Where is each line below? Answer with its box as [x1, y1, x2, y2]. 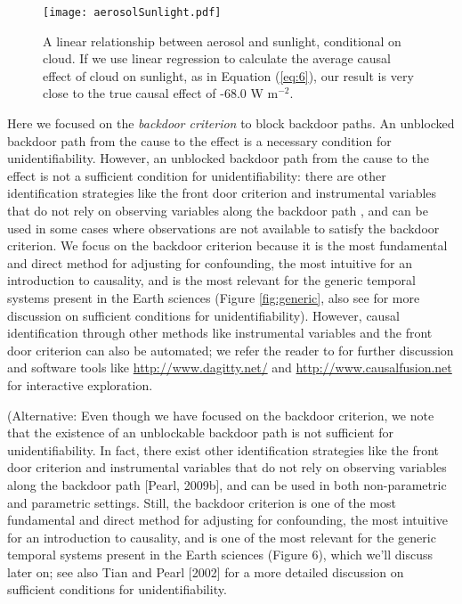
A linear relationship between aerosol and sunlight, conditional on [43, 31, 401, 50]
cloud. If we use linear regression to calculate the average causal [43, 49, 391, 68]
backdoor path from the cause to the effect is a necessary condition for [7, 131, 392, 150]
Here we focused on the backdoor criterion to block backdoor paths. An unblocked [7, 114, 455, 133]
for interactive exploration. [7, 375, 153, 394]
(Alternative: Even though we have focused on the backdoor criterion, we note [7, 405, 434, 424]
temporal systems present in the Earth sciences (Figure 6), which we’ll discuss [7, 545, 433, 564]
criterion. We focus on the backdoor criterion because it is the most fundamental [7, 236, 448, 255]
